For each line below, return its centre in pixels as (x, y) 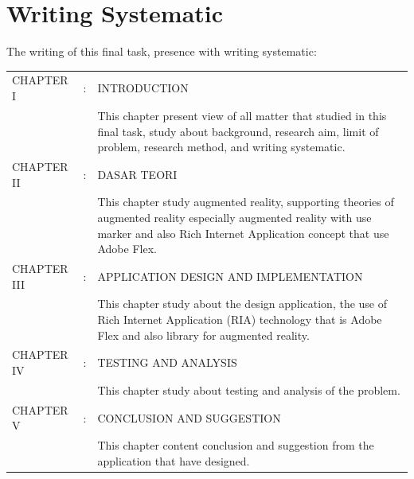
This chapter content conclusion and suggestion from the (236, 445)
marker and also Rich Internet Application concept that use (243, 233)
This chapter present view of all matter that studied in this (242, 115)
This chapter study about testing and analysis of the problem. (249, 389)
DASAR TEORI (137, 174)
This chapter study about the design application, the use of (242, 304)
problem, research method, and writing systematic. (221, 147)
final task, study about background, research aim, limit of (238, 131)
